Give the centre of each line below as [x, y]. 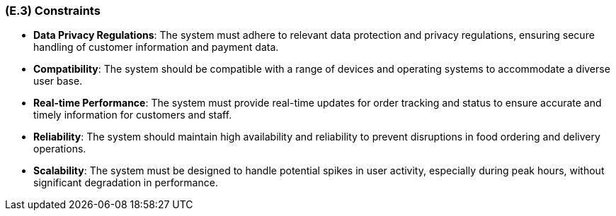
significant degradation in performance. [126, 183]
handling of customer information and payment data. [156, 47]
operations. [60, 149]
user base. [58, 81]
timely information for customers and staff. [133, 115]
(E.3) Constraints [53, 11]
